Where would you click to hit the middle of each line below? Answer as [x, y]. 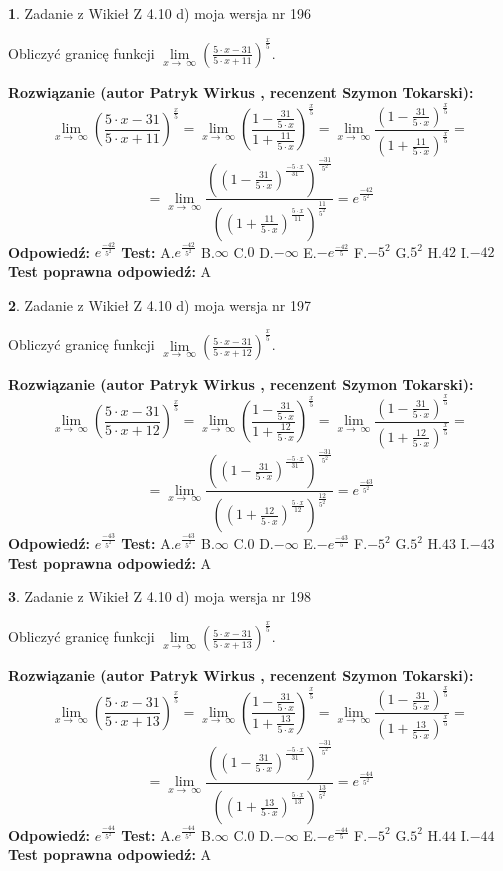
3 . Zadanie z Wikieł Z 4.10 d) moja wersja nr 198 [160, 596]
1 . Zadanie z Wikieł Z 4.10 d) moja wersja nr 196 [160, 13]
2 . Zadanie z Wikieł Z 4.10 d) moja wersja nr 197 [160, 304]
